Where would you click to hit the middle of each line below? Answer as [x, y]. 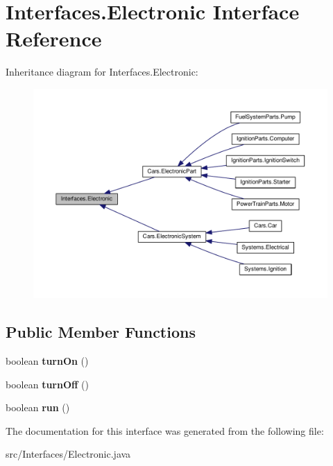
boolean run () [38, 407]
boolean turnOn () [47, 360]
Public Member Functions [101, 332]
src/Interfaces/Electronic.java [68, 454]
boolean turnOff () [47, 384]
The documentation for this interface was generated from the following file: [165, 430]
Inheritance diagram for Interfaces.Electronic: [102, 72]
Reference [54, 38]
